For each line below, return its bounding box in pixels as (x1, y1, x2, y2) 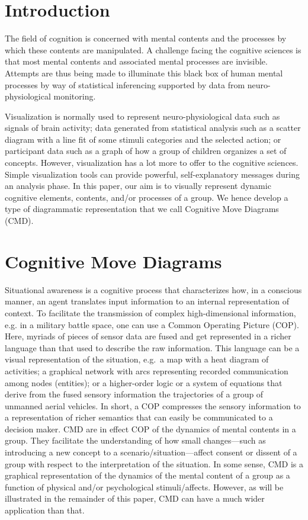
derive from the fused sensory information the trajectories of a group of (5, 388, 264, 400)
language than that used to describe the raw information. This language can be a (5, 341, 300, 354)
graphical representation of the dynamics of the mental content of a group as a (5, 469, 290, 482)
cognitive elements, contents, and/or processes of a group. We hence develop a (5, 191, 288, 203)
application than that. (5, 504, 85, 516)
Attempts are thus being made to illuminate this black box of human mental (5, 66, 283, 79)
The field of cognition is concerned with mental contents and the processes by (5, 32, 287, 44)
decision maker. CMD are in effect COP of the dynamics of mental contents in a (5, 422, 296, 435)
